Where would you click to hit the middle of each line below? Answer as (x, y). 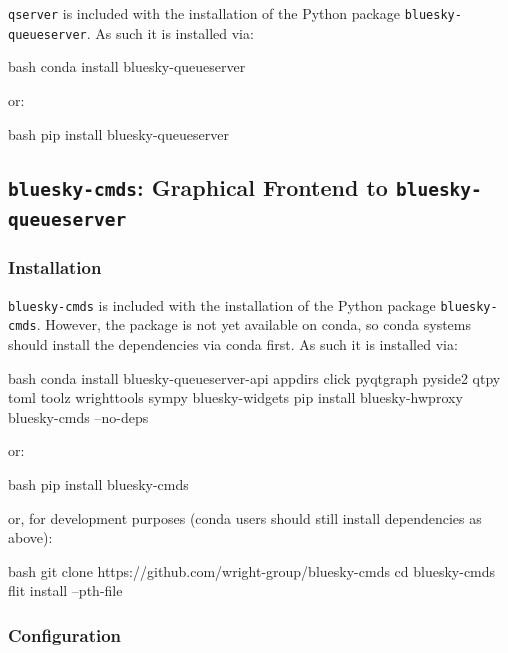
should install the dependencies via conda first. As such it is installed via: (233, 343)
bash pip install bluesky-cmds (98, 483)
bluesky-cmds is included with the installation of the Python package (222, 304)
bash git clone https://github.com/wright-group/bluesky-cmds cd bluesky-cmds (252, 570)
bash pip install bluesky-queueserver (118, 133)
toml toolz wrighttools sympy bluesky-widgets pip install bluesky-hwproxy (235, 397)
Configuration (65, 634)
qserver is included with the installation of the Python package (204, 13)
